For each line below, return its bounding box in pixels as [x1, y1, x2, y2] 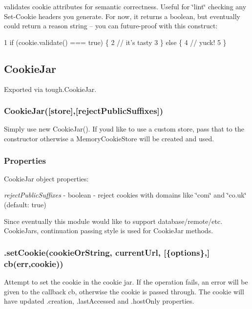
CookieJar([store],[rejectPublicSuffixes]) [4, 105, 164, 117]
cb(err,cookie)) [4, 257, 63, 269]
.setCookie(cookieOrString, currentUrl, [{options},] [4, 246, 210, 258]
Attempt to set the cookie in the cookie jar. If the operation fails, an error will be [4, 276, 248, 287]
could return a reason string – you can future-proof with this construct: [4, 21, 218, 31]
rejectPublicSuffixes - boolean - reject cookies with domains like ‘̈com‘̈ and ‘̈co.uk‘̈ [4, 190, 247, 200]
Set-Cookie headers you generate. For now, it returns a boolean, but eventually [4, 11, 240, 21]
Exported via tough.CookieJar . [4, 84, 97, 94]
